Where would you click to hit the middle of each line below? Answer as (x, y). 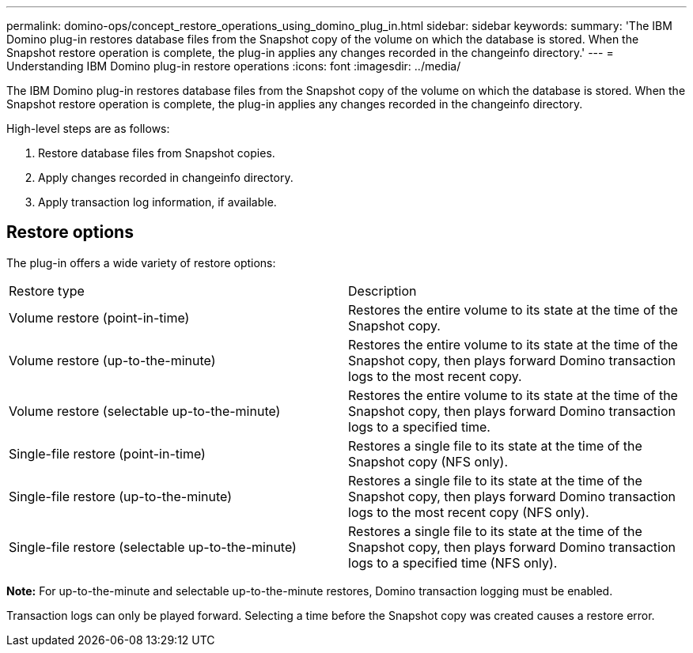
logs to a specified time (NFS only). (453, 562)
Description (382, 291)
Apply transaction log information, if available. (157, 202)
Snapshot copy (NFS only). (428, 461)
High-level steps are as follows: (88, 128)
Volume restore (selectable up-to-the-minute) (145, 411)
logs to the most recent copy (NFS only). (469, 512)
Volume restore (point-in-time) (99, 317)
